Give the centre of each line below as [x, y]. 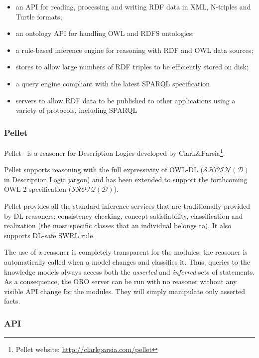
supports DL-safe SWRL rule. [50, 235]
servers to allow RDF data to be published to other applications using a [126, 100]
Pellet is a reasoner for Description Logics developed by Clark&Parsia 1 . [115, 152]
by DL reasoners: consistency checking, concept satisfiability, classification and [124, 215]
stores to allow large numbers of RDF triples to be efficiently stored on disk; [132, 67]
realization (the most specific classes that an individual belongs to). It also [118, 225]
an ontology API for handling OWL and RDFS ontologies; [105, 33]
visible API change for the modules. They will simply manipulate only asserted [125, 291]
